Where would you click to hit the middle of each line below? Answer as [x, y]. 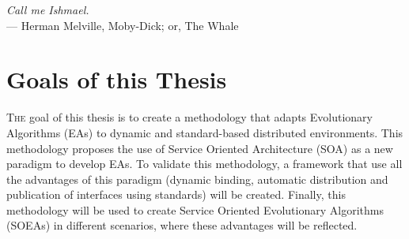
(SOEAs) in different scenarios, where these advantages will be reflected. [182, 225]
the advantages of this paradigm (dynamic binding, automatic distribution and [197, 179]
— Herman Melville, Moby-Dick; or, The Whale [123, 25]
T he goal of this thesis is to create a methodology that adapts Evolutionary [189, 117]
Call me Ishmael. [48, 9]
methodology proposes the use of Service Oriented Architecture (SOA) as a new [200, 148]
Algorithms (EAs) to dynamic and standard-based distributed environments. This [205, 132]
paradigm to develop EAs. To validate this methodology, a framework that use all [204, 164]
